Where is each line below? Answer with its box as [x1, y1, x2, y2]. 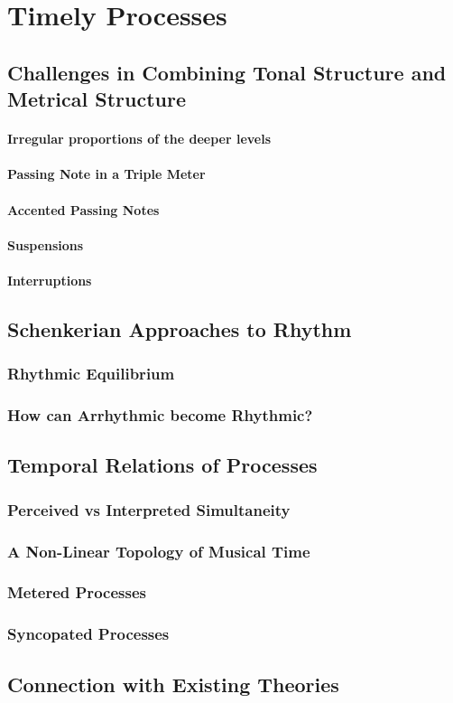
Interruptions [7, 270, 92, 289]
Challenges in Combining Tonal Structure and [7, 58, 447, 86]
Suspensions [7, 235, 84, 254]
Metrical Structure [7, 85, 186, 113]
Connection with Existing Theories [7, 670, 339, 698]
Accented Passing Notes [7, 200, 160, 219]
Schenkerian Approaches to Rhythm [7, 314, 352, 342]
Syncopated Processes [7, 623, 170, 645]
